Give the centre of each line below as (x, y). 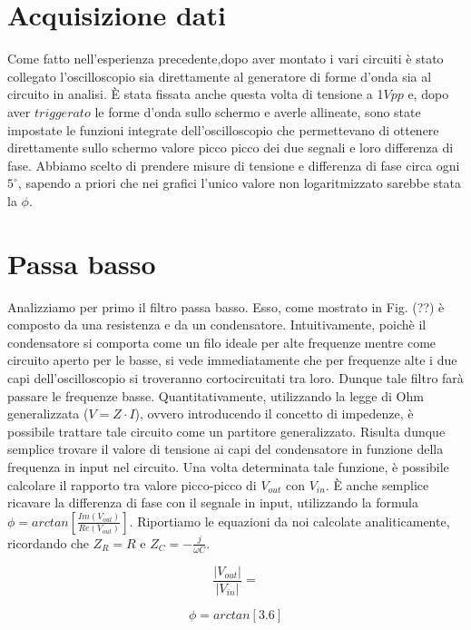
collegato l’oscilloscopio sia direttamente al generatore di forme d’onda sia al (220, 76)
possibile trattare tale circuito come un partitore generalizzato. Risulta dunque (226, 431)
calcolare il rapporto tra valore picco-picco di (132, 484)
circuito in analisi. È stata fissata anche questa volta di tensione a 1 (196, 94)
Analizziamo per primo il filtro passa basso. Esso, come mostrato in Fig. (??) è (226, 306)
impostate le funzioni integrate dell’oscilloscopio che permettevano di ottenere (223, 129)
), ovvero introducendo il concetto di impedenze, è (274, 413)
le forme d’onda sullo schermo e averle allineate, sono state (258, 111)
